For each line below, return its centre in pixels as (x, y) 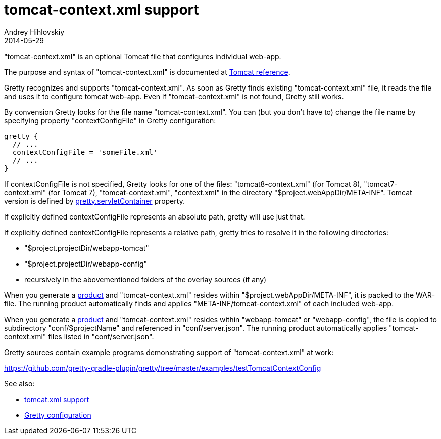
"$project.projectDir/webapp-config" (86, 264)
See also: (19, 383)
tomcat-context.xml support (102, 10)
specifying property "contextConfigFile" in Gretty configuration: (110, 120)
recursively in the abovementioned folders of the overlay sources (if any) (145, 279)
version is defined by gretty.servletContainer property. (94, 201)
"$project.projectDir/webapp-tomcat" (87, 248)
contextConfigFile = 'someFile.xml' (85, 152)
